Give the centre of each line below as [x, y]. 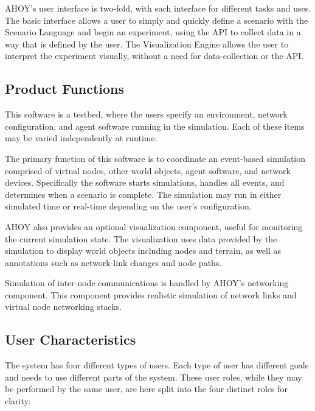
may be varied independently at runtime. [81, 138]
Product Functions [65, 89]
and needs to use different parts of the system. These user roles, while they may [154, 377]
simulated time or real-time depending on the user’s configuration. [128, 206]
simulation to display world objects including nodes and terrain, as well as [143, 251]
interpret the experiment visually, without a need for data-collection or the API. [154, 56]
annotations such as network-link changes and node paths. [113, 262]
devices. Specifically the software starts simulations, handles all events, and [145, 182]
